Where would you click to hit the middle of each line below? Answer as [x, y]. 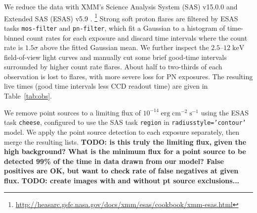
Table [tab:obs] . [28, 96]
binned [14, 37]
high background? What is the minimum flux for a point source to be [125, 151]
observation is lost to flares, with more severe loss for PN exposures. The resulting [128, 76]
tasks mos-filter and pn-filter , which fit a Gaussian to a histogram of [115, 27]
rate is [14, 47]
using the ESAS [225, 112]
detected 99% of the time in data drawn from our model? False [114, 161]
